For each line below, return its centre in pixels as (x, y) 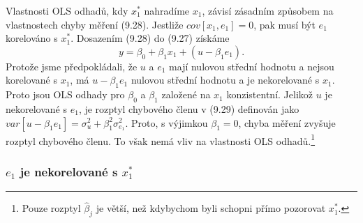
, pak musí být (284, 24)
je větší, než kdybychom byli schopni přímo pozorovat (211, 208)
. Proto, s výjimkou (166, 122)
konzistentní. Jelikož (270, 94)
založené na (186, 94)
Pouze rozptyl (51, 208)
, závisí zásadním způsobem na (268, 10)
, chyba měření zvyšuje (287, 122)
